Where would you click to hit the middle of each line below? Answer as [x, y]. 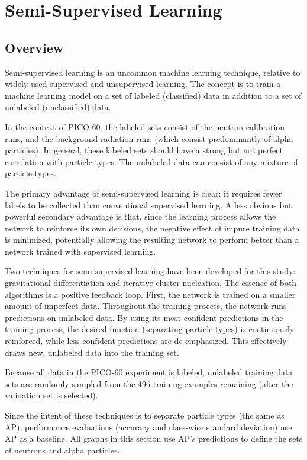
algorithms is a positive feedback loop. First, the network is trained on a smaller [150, 294]
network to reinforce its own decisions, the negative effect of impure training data [152, 228]
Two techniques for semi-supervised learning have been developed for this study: [150, 271]
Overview [34, 47]
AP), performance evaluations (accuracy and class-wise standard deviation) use [148, 427]
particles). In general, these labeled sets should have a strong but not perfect [144, 150]
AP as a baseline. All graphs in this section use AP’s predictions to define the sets [154, 438]
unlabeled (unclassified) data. [58, 107]
